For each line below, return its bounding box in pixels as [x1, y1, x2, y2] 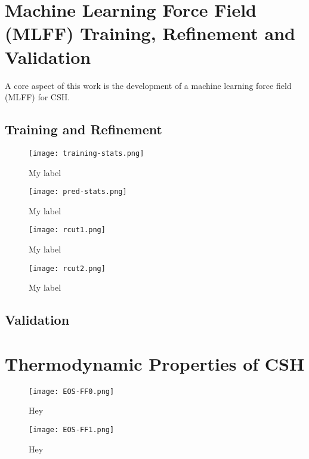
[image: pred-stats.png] [29, 187, 127, 196]
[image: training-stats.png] [29, 149, 144, 158]
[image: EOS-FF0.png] [29, 387, 115, 396]
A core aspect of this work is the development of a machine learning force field [5, 79, 292, 91]
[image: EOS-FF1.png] [29, 426, 115, 435]
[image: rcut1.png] [29, 226, 106, 235]
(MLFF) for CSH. [5, 91, 70, 103]
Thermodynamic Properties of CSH [5, 351, 305, 375]
